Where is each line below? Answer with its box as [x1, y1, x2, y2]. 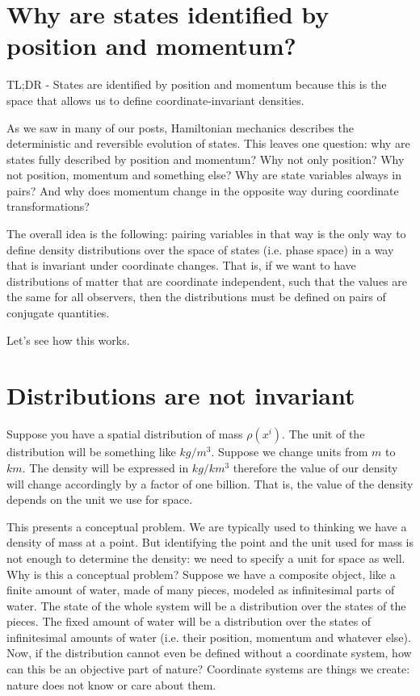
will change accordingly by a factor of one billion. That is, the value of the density [6, 475, 414, 492]
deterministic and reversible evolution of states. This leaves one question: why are [6, 135, 410, 152]
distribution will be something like [6, 443, 176, 460]
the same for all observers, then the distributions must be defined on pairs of [6, 288, 386, 305]
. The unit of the [282, 426, 365, 442]
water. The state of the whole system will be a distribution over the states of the [6, 597, 406, 614]
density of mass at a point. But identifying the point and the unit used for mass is [6, 534, 414, 551]
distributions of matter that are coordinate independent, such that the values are [6, 272, 407, 289]
